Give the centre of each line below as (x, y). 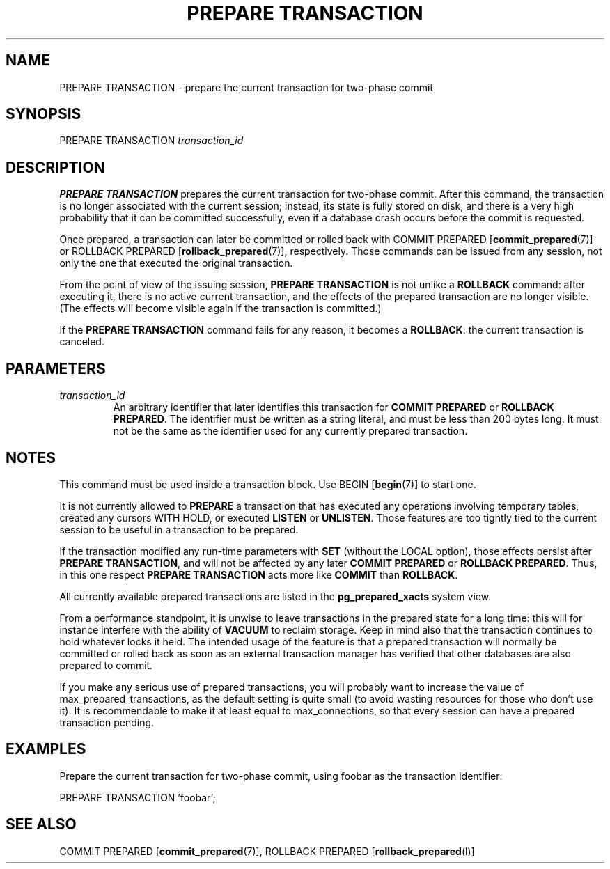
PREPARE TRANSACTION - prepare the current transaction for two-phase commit (246, 87)
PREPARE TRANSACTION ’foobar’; (138, 797)
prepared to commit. (106, 665)
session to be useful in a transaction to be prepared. (179, 529)
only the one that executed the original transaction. (176, 263)
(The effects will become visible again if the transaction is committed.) (220, 308)
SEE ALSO (41, 824)
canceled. (82, 342)
